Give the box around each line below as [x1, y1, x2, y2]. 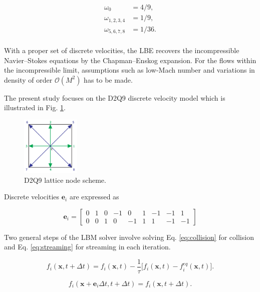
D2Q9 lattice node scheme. [24, 174, 106, 185]
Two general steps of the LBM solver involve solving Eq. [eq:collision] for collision [4, 231, 254, 242]
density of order [4, 74, 53, 85]
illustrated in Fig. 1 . [4, 102, 66, 113]
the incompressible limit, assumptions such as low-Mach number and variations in [4, 65, 255, 75]
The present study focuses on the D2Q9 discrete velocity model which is [4, 92, 225, 103]
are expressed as [69, 191, 119, 202]
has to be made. [84, 74, 133, 85]
